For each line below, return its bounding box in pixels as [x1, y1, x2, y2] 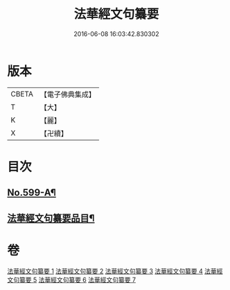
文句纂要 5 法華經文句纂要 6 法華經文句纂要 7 [7, 275, 136, 284]
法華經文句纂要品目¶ [7, 212, 95, 224]
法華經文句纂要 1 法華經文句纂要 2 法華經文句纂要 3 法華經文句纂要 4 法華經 [7, 266, 223, 275]
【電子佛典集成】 [39, 89, 96, 99]
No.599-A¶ [7, 187, 57, 198]
